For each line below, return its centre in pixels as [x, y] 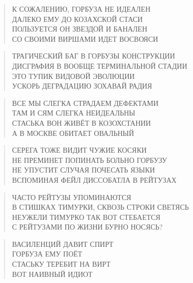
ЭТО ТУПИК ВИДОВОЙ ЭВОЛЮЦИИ [73, 76]
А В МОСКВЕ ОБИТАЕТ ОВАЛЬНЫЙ [73, 133]
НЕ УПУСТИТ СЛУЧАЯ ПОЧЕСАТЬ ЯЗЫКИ [84, 170]
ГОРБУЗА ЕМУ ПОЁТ [47, 254]
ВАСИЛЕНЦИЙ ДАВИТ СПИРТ [63, 244]
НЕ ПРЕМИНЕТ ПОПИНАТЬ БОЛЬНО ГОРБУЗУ [89, 160]
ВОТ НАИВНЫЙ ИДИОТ [52, 274]
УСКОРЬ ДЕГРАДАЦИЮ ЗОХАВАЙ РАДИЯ [82, 86]
